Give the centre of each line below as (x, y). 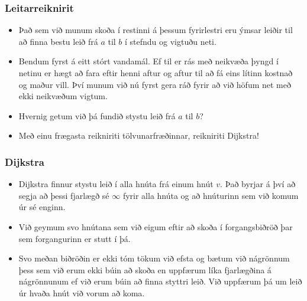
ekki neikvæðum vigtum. (63, 96)
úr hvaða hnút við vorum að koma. (82, 292)
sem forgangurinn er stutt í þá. (75, 238)
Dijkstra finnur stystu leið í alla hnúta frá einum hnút (116, 184)
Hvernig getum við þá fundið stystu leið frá (97, 115)
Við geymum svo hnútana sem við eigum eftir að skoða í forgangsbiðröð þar (156, 226)
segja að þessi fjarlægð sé (64, 195)
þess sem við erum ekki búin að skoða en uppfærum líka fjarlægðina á (145, 269)
